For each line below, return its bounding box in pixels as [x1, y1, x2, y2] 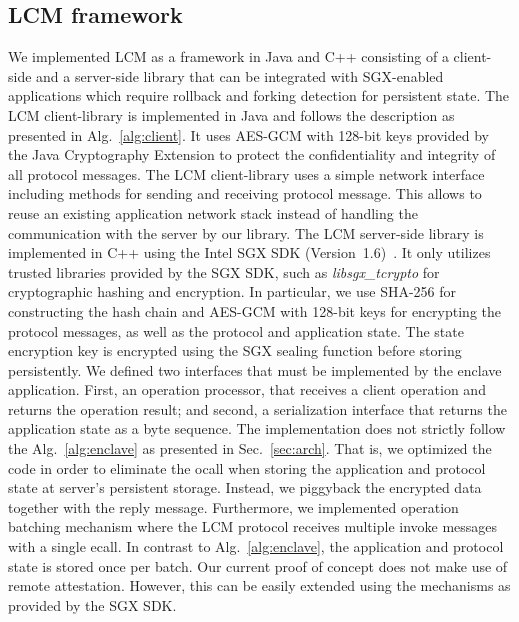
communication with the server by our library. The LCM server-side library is [8, 222, 484, 243]
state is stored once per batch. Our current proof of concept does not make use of [8, 555, 508, 576]
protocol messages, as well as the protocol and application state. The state [8, 320, 464, 341]
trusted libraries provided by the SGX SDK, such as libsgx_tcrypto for [8, 261, 440, 282]
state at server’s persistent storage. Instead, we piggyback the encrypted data [8, 477, 482, 498]
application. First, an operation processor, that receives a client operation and [8, 379, 486, 400]
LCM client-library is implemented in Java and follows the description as [8, 104, 455, 125]
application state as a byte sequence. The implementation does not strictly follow [8, 418, 506, 439]
